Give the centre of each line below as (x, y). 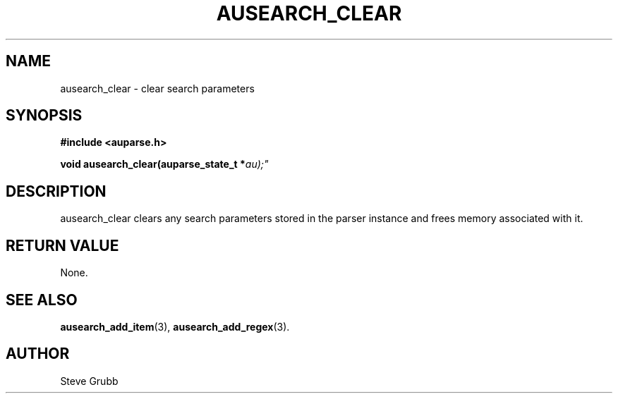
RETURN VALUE (62, 245)
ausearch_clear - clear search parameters (157, 88)
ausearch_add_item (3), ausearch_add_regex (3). (175, 326)
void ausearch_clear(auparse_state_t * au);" (164, 164)
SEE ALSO (42, 300)
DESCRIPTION (56, 191)
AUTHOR (38, 354)
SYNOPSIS (44, 116)
